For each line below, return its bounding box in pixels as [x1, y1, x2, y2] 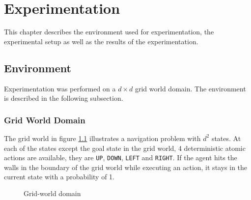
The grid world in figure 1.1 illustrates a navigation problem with [4, 133, 201, 143]
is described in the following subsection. [4, 93, 123, 103]
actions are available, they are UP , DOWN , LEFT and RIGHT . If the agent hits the [4, 152, 237, 163]
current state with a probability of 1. [4, 171, 114, 182]
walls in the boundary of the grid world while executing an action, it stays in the [4, 162, 248, 172]
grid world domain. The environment [135, 83, 246, 93]
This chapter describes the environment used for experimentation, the [4, 27, 214, 37]
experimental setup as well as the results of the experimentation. [4, 36, 198, 46]
